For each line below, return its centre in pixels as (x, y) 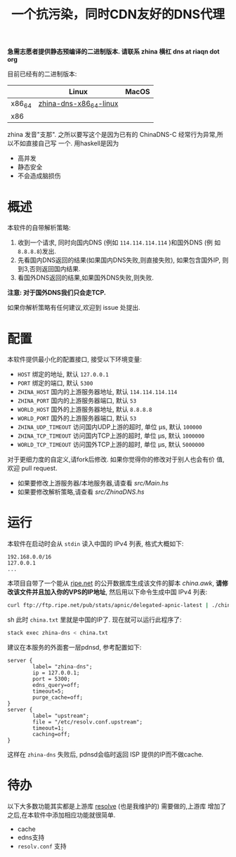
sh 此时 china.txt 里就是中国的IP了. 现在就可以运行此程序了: (94, 620)
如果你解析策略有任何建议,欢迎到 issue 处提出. (74, 308)
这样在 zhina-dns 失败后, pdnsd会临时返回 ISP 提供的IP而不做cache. (105, 754)
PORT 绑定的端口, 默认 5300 (55, 383)
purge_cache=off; (58, 697)
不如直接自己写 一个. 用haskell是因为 (66, 143)
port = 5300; (52, 679)
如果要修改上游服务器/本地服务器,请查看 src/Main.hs (93, 483)
